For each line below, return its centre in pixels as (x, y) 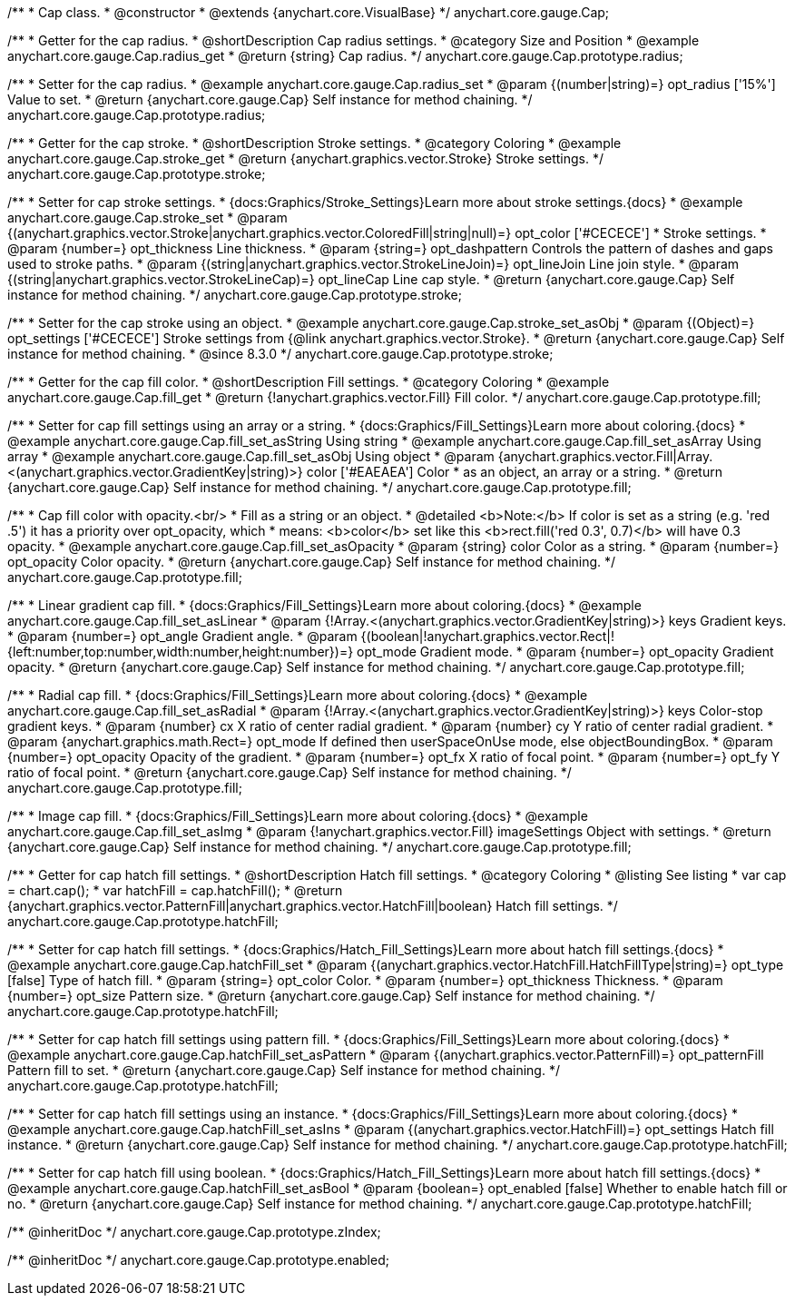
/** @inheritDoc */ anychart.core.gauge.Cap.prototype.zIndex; (194, 1232)
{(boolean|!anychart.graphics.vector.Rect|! (487, 636)
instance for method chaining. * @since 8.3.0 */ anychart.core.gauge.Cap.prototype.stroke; (280, 354)
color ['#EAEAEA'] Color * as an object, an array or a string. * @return (514, 472)
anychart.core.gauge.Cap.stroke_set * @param (147, 217)
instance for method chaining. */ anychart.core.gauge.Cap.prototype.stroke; (235, 295)
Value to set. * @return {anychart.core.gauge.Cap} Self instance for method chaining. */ (270, 99)
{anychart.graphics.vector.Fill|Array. (605, 456)
